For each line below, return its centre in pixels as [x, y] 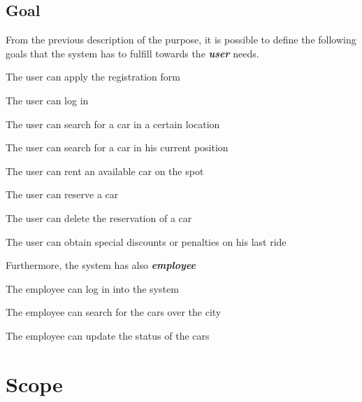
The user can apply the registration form [93, 77]
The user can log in [47, 100]
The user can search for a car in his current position [117, 147]
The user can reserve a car [62, 194]
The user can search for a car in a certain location [113, 124]
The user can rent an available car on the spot [105, 171]
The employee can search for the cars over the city [114, 312]
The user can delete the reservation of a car [99, 217]
